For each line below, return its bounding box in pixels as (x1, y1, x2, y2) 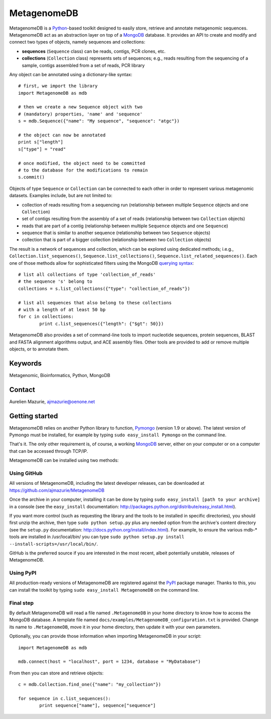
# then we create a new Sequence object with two (18, 104, 143, 110)
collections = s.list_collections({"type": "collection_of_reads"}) (18, 286, 190, 291)
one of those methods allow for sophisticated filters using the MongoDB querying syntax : (9, 260, 194, 266)
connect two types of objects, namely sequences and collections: (9, 39, 146, 45)
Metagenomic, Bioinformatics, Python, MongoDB (9, 372, 110, 378)
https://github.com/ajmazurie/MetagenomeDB (9, 487, 105, 493)
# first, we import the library (18, 83, 98, 89)
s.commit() (18, 174, 45, 180)
